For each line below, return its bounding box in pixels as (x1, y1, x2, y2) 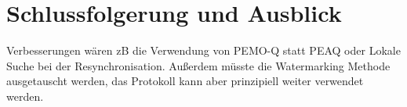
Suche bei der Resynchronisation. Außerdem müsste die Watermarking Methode (6, 57, 391, 73)
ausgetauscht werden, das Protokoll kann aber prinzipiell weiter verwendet (6, 73, 364, 89)
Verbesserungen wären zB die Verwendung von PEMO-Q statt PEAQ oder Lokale (6, 42, 401, 59)
